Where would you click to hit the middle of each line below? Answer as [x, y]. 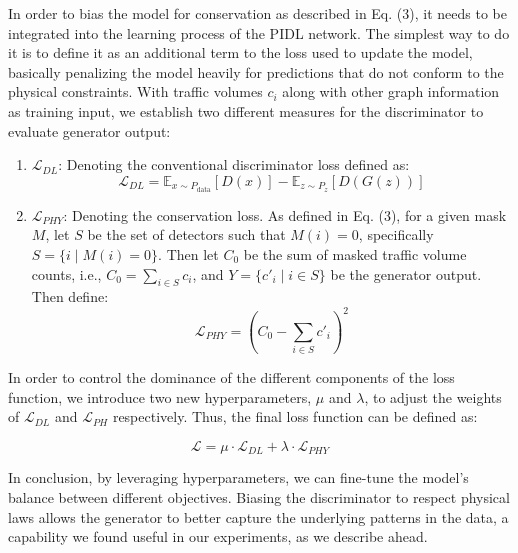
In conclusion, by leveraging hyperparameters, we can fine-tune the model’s [238, 477]
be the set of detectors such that [186, 234]
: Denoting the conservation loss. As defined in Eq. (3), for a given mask [285, 214]
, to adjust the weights [433, 396]
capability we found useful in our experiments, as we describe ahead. [218, 536]
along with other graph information [391, 91]
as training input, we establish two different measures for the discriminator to [246, 110]
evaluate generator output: [89, 130]
